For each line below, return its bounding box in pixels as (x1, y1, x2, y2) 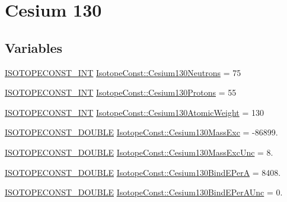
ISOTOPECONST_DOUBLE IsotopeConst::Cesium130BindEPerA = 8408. (5, 166, 281, 178)
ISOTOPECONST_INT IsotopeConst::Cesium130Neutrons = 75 (5, 66, 241, 78)
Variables (5, 38, 63, 56)
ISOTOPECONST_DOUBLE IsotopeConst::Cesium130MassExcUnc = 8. (5, 146, 273, 158)
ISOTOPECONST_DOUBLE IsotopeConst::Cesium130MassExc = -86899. (5, 126, 278, 138)
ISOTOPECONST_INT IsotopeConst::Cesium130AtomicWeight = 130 (5, 106, 264, 118)
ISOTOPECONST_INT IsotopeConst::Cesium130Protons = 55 (5, 86, 237, 99)
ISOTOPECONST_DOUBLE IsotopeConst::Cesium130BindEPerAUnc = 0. (5, 186, 283, 198)
